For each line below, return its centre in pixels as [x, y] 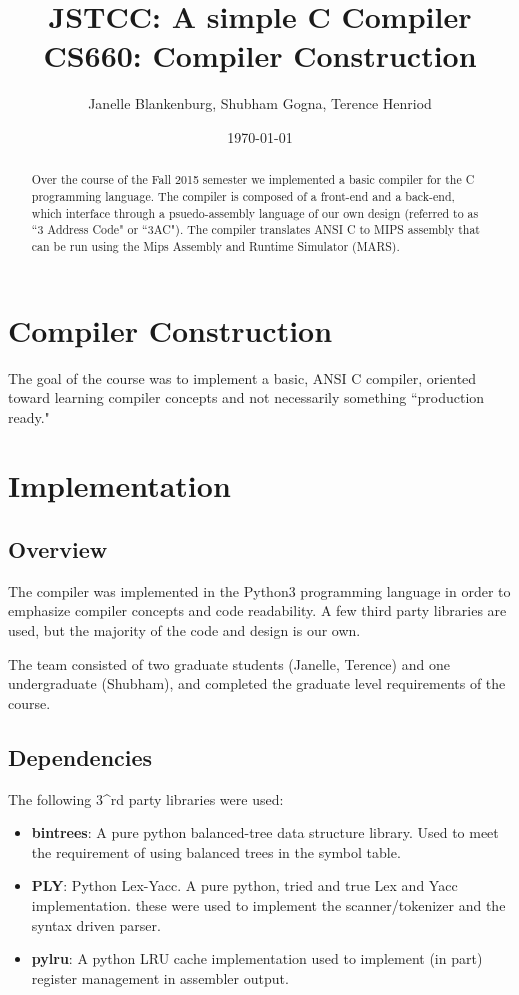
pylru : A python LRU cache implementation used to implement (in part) [257, 958]
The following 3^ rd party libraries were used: [146, 798]
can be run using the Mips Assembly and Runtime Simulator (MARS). [215, 245]
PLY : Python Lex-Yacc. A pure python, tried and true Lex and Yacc [244, 885]
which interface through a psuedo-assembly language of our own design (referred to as [255, 212]
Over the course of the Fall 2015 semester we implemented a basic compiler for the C [253, 179]
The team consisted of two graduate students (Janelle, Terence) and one [229, 663]
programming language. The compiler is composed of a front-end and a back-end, [243, 195]
